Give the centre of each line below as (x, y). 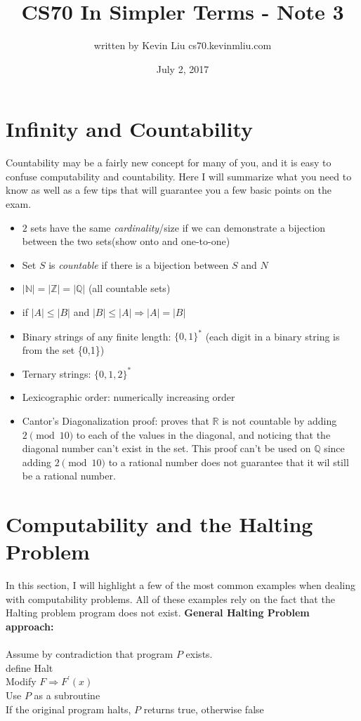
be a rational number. (69, 476)
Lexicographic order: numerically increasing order (129, 397)
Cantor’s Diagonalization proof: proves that (116, 420)
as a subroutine (67, 695)
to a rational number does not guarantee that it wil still (229, 462)
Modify (21, 681)
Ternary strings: (57, 373)
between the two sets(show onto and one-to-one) (126, 241)
